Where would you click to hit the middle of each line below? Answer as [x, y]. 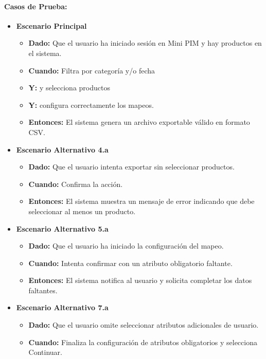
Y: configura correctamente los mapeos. [91, 105]
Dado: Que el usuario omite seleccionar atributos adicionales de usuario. [144, 325]
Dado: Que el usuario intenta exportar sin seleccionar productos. [131, 167]
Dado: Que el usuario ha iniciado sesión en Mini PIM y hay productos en [145, 43]
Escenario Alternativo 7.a [62, 307]
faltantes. [43, 290]
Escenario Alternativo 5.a [62, 228]
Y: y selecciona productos [69, 88]
